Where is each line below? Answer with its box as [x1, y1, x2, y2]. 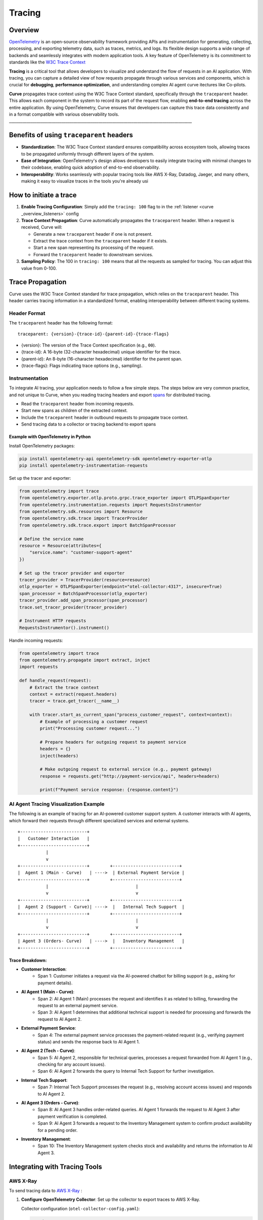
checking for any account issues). [38, 1061, 106, 1067]
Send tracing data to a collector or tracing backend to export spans [21, 421, 156, 427]
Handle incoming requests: [9, 637, 63, 643]
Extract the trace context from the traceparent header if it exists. [33, 238, 168, 244]
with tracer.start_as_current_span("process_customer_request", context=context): [29, 712, 233, 717]
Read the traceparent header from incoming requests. [21, 401, 134, 407]
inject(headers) [39, 753, 79, 758]
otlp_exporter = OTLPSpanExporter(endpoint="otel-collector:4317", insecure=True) [19, 584, 223, 590]
